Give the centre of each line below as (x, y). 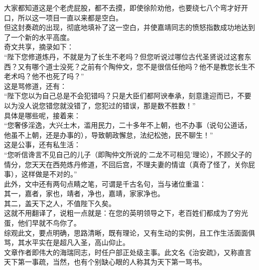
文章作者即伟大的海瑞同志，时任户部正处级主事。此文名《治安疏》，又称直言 (128, 252)
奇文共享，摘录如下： (39, 47)
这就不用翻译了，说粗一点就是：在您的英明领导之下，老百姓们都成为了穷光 (126, 213)
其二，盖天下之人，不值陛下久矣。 (60, 203)
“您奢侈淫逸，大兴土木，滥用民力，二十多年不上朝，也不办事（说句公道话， (128, 125)
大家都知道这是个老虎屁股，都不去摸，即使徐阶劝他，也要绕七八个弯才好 (123, 7)
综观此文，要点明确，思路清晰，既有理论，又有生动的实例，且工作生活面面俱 (129, 232)
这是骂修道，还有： (35, 86)
